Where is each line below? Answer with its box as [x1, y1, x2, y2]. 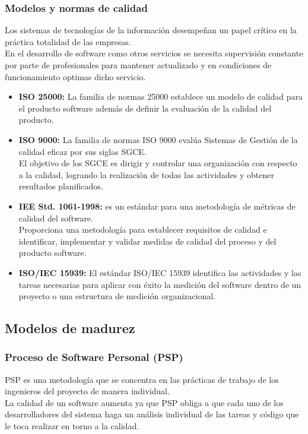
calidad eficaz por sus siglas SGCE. [18, 145, 147, 157]
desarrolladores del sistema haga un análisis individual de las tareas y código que [5, 408, 299, 420]
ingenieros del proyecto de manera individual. [5, 385, 170, 397]
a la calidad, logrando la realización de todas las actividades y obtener [18, 168, 274, 180]
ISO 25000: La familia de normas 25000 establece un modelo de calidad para [18, 90, 303, 103]
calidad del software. [18, 211, 93, 224]
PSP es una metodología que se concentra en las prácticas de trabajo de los [5, 373, 279, 385]
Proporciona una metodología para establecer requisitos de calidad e [18, 223, 267, 236]
